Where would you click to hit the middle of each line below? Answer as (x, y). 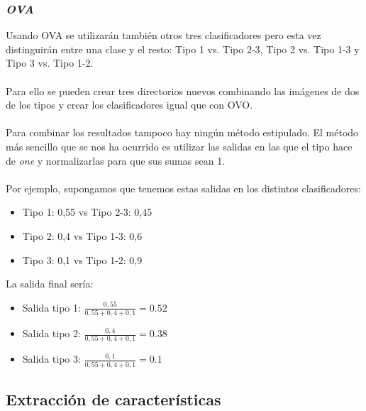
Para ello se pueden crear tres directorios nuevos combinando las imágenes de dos (183, 91)
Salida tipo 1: (51, 307)
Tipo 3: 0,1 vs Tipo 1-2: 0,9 (82, 259)
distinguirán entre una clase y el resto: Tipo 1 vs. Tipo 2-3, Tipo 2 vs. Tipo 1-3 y (183, 49)
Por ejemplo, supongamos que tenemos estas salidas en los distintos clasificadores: (183, 188)
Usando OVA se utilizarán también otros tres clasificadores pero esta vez (163, 35)
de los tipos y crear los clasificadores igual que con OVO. (129, 105)
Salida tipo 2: (51, 333)
